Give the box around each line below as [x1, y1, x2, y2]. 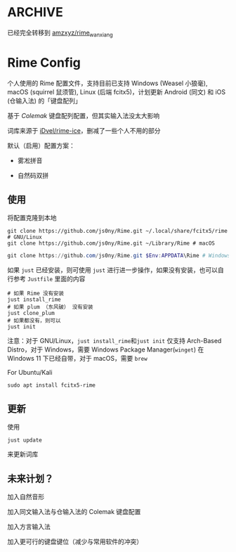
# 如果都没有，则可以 [7, 317, 61, 324]
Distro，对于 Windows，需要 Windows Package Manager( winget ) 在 [7, 345, 204, 354]
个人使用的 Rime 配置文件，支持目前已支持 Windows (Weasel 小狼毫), [7, 79, 208, 87]
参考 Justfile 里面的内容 [13, 275, 86, 283]
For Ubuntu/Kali [7, 368, 53, 377]
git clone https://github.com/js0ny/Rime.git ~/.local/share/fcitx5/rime [7, 228, 228, 235]
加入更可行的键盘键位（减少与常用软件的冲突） [7, 537, 143, 546]
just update [7, 437, 42, 444]
